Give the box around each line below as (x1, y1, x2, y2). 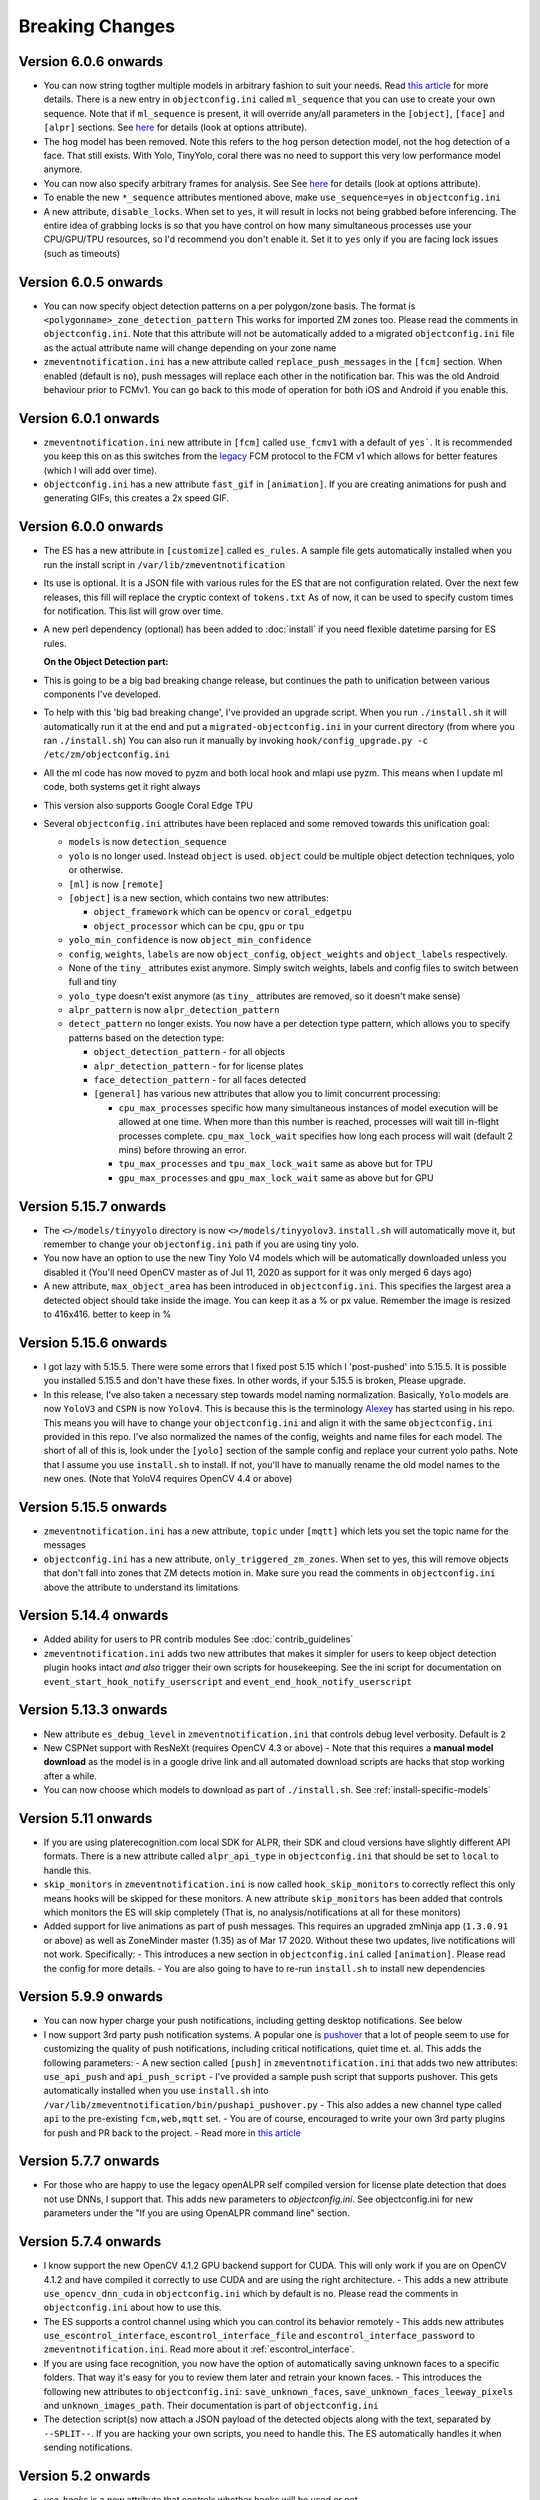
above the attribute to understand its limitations (43, 1581, 239, 1593)
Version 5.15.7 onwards (18, 1198, 167, 1215)
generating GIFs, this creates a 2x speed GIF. (43, 492, 230, 504)
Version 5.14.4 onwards (18, 1607, 169, 1624)
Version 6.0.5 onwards (18, 273, 164, 290)
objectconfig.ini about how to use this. (43, 2301, 222, 2314)
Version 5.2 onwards (18, 2468, 151, 2485)
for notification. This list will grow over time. (43, 605, 224, 617)
